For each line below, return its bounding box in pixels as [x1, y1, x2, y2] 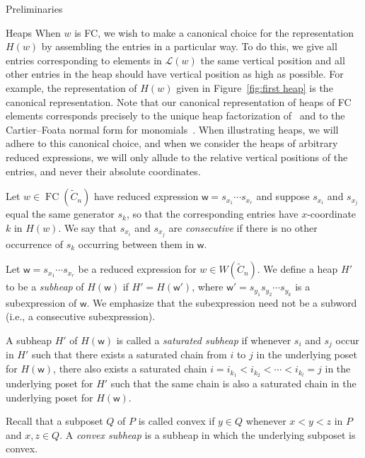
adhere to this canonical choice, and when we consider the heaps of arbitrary [6, 136, 338, 151]
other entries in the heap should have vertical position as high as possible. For [6, 66, 344, 81]
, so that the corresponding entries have [126, 206, 299, 221]
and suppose [256, 189, 310, 204]
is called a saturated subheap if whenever [116, 333, 291, 347]
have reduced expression [94, 189, 199, 204]
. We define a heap [257, 262, 338, 276]
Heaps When [6, 25, 61, 40]
